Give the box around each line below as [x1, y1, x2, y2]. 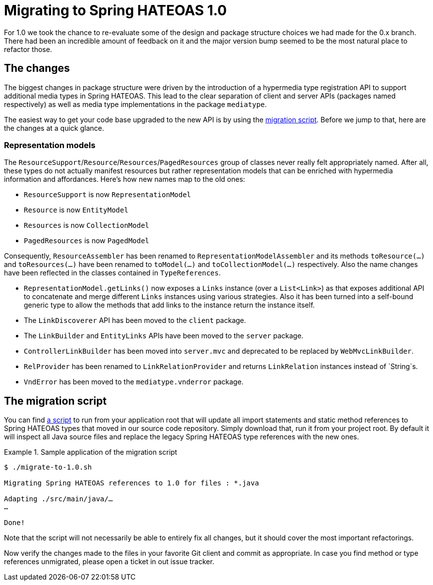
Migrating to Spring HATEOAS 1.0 [4, 2, 227, 19]
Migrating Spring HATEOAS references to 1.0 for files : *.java [4, 479, 259, 487]
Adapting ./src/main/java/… [4, 495, 113, 503]
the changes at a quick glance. [4, 123, 104, 132]
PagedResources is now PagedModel [24, 236, 149, 245]
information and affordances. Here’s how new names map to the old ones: [4, 175, 246, 184]
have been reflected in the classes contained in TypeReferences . [4, 268, 221, 277]
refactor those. [4, 45, 52, 53]
